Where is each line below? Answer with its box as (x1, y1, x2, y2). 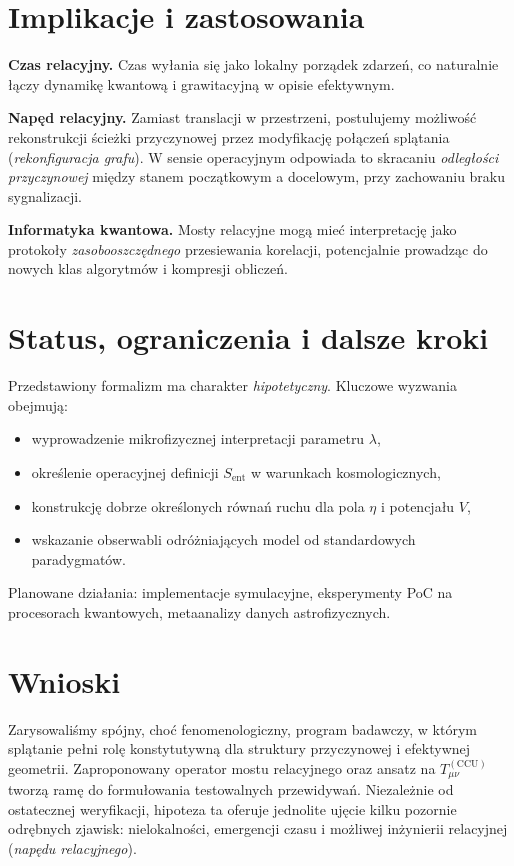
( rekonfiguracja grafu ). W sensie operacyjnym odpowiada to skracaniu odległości (8, 146, 499, 167)
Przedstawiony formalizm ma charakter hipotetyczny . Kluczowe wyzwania (8, 375, 457, 396)
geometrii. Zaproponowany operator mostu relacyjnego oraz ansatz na (8, 757, 436, 778)
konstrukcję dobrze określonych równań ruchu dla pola (31, 495, 365, 516)
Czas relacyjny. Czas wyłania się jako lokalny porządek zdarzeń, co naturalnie (8, 54, 499, 75)
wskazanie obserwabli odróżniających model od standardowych (31, 529, 416, 550)
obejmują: (8, 394, 68, 415)
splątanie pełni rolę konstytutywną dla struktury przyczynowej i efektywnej (8, 738, 471, 759)
